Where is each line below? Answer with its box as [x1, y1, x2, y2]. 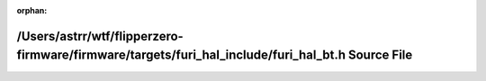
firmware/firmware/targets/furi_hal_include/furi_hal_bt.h [16, 48, 346, 63]
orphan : [16, 5, 48, 15]
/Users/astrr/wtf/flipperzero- [16, 28, 184, 44]
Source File [347, 48, 413, 63]
